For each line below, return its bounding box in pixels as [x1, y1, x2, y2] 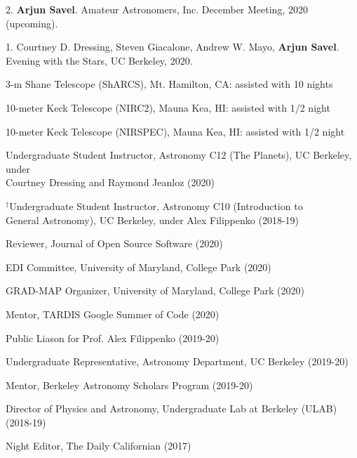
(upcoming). [6, 15, 58, 30]
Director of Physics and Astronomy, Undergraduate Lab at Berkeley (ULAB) [6, 401, 337, 416]
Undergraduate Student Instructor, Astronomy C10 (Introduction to [9, 198, 303, 213]
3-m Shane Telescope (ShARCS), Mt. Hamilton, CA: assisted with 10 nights [6, 77, 333, 91]
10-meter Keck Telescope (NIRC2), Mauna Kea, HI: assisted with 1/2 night [6, 100, 330, 115]
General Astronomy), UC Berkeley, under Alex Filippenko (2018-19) [6, 212, 299, 227]
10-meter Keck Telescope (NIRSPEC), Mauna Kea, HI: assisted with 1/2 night [6, 124, 345, 138]
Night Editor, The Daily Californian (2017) [6, 438, 191, 453]
